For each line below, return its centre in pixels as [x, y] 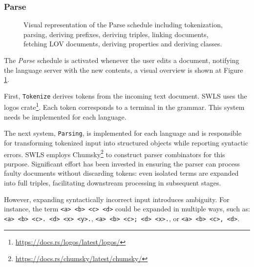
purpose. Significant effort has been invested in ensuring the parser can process [122, 163]
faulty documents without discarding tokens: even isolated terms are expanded [121, 173]
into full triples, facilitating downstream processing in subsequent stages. [113, 182]
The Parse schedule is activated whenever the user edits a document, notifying [122, 60]
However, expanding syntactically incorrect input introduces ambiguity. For [117, 199]
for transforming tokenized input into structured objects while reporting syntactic [126, 142]
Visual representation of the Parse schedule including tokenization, [123, 25]
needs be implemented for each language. [65, 116]
